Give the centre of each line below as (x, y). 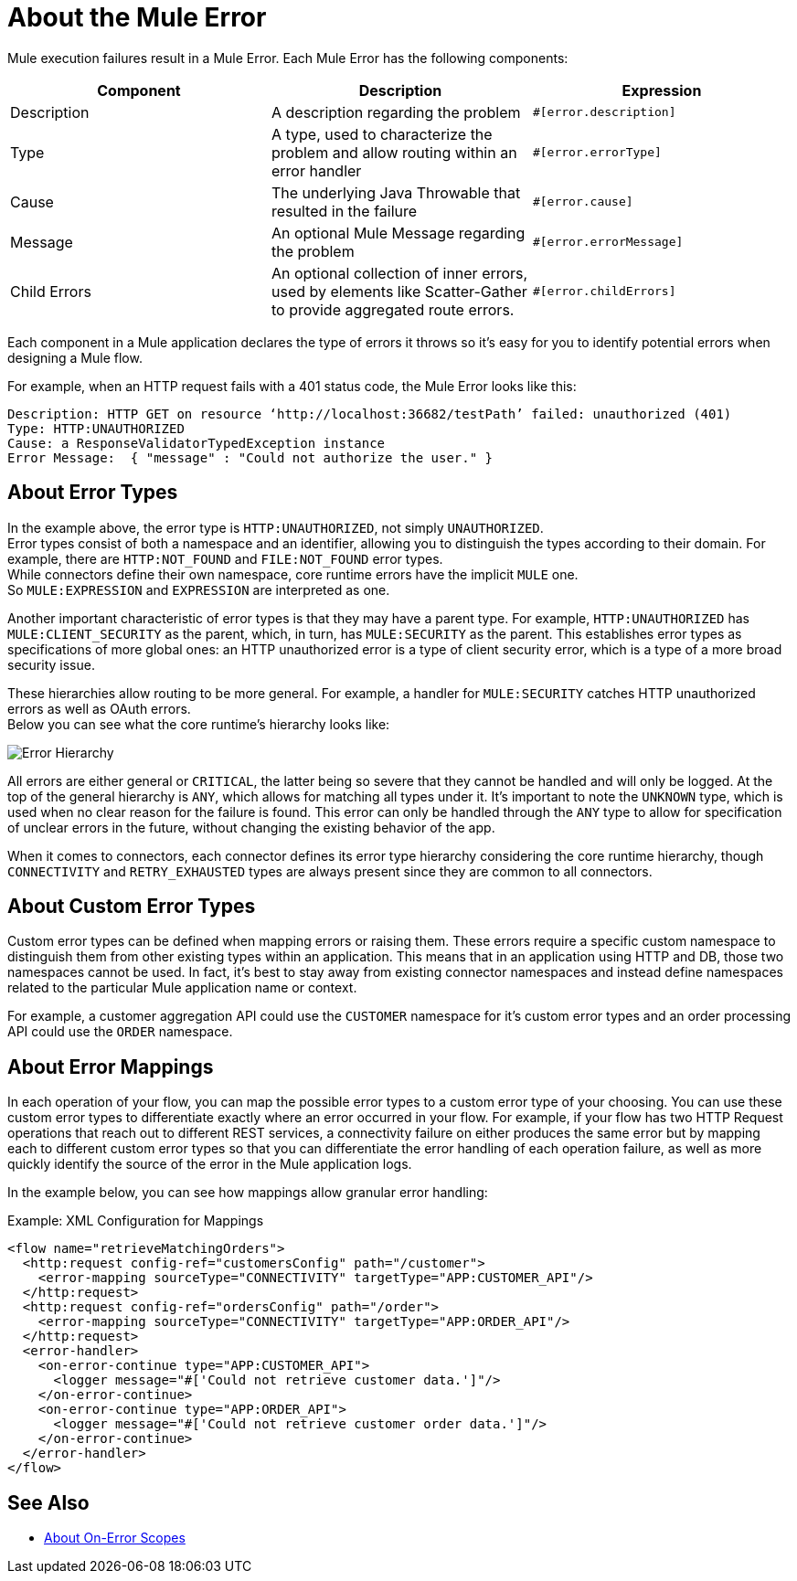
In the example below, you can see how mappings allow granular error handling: (248, 1193)
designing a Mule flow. (75, 357)
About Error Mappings (111, 1066)
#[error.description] (604, 112)
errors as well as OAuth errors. (99, 708)
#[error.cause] (583, 202)
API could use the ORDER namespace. (120, 1032)
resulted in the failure (344, 211)
